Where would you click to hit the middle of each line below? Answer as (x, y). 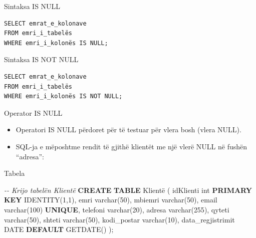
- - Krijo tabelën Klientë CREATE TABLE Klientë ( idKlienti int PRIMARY (128, 190)
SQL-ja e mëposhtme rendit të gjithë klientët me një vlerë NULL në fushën (132, 146)
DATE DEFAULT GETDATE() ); (59, 229)
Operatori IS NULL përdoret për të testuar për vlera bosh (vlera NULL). (129, 130)
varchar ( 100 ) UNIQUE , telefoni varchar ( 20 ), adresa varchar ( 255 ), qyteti (117, 209)
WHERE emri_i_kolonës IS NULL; (56, 43)
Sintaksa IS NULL (32, 6)
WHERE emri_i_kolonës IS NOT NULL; (63, 96)
